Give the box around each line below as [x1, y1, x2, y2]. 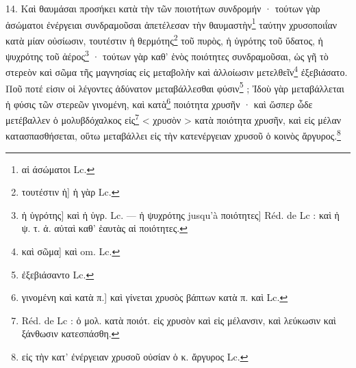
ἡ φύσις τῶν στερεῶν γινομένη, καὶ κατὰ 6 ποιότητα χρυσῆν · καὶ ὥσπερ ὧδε [5, 94, 313, 111]
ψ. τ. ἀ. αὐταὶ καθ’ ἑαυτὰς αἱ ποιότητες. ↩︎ [21, 221, 188, 235]
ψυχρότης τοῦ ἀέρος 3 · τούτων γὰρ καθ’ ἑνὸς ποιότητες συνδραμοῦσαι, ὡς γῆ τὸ [5, 47, 329, 63]
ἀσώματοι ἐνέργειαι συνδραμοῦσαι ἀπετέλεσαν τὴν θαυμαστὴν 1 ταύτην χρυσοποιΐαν [5, 15, 338, 31]
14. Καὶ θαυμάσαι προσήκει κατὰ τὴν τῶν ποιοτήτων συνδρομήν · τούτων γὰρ [5, 1, 320, 15]
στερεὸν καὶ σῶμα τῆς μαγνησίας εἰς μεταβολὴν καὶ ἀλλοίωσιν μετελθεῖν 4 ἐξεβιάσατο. [5, 63, 348, 79]
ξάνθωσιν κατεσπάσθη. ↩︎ [21, 326, 120, 341]
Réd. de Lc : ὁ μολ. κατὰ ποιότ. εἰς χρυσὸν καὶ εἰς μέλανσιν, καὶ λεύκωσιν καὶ [21, 313, 336, 327]
